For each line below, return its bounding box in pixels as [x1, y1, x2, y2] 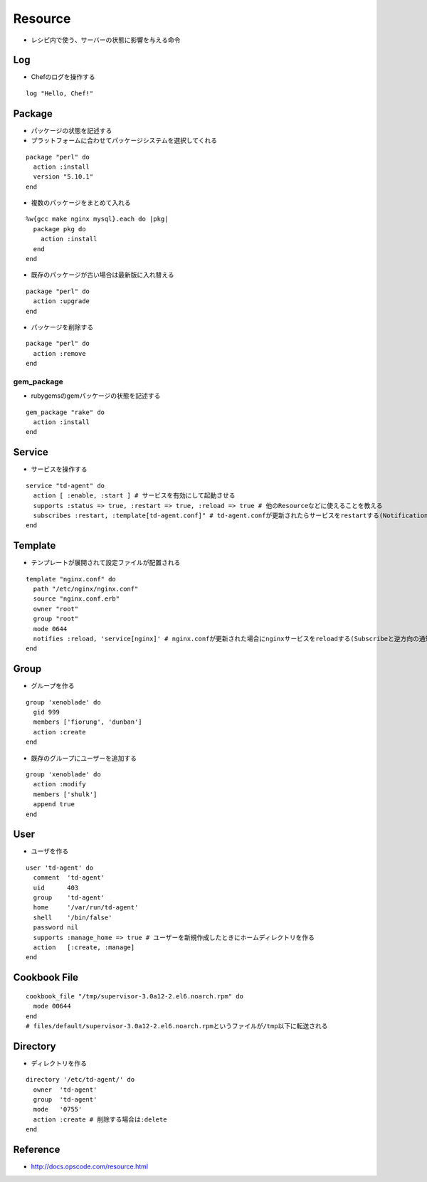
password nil [33, 924, 79, 932]
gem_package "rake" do [26, 408, 105, 416]
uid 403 [33, 883, 79, 892]
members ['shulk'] [33, 790, 97, 798]
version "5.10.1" [33, 173, 94, 181]
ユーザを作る [31, 847, 69, 855]
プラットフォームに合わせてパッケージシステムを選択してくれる [31, 136, 218, 145]
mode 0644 [33, 625, 68, 633]
